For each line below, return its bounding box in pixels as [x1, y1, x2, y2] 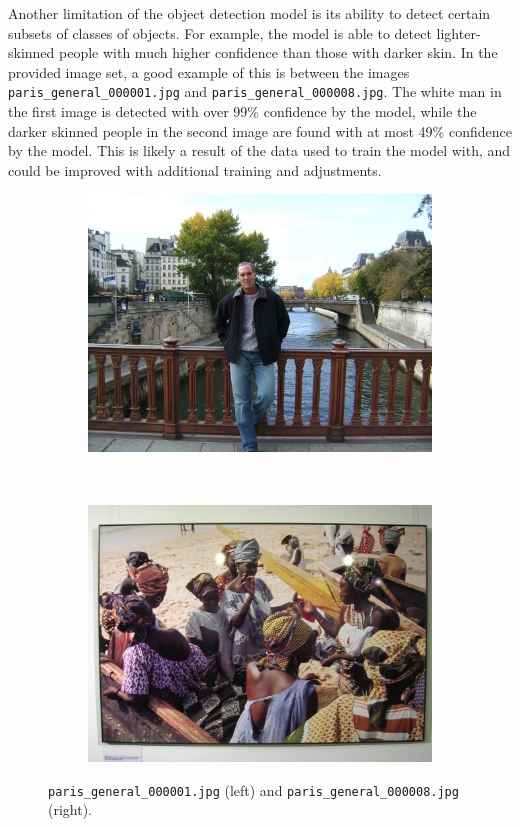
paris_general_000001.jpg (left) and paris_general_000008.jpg [48, 779, 459, 800]
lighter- [436, 22, 481, 43]
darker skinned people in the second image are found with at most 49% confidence [8, 120, 512, 141]
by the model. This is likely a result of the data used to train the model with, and [8, 140, 511, 161]
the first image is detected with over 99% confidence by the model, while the [8, 101, 477, 122]
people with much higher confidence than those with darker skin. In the [59, 42, 498, 63]
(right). [48, 799, 93, 820]
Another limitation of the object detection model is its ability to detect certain [8, 3, 491, 23]
